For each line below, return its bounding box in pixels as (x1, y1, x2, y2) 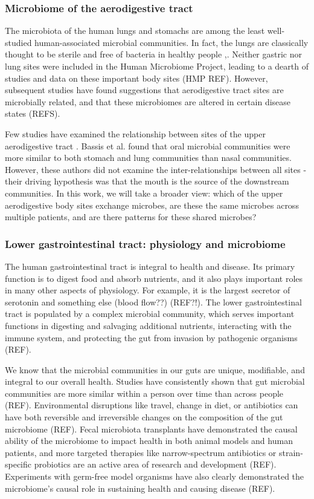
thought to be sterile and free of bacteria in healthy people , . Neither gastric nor (5, 48, 302, 60)
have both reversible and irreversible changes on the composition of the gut (5, 411, 283, 423)
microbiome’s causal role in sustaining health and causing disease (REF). (5, 481, 275, 494)
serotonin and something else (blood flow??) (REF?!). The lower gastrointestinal (5, 295, 302, 308)
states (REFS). (5, 107, 60, 120)
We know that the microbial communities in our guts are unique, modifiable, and (5, 363, 305, 376)
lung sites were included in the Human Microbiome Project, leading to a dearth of (5, 60, 309, 72)
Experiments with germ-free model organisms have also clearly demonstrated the (5, 470, 304, 483)
